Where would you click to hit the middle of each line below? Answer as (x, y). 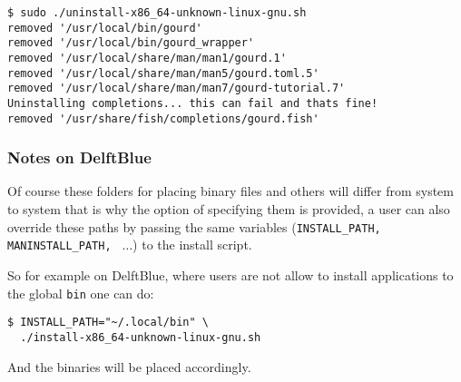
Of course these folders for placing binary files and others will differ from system (230, 191)
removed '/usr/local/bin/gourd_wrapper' (131, 43)
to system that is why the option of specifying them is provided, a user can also (229, 209)
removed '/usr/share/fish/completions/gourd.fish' (163, 118)
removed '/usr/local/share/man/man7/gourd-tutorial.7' (177, 88)
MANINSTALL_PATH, (59, 246)
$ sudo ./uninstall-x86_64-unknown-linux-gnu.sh (157, 13)
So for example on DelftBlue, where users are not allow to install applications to (230, 274)
